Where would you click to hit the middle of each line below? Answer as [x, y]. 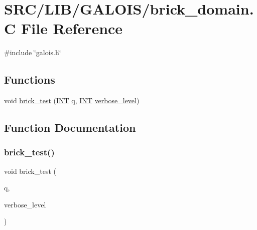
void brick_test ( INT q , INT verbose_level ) [72, 100]
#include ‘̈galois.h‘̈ [33, 52]
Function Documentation [70, 128]
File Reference [72, 28]
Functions [30, 79]
